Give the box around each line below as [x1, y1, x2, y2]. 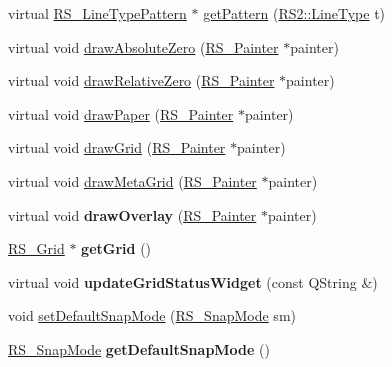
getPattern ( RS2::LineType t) [203, 3, 386, 23]
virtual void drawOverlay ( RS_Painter [8, 204, 257, 225]
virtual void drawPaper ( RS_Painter [8, 103, 234, 124]
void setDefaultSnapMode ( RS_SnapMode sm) [8, 305, 296, 326]
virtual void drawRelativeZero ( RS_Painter [8, 70, 275, 91]
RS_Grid [8, 238, 65, 259]
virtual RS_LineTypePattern [8, 3, 187, 23]
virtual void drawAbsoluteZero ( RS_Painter [8, 36, 279, 57]
